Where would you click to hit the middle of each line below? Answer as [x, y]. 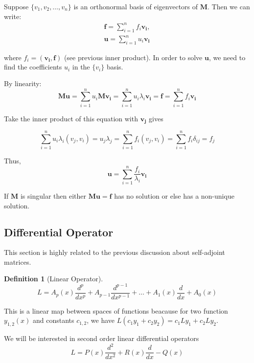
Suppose [16, 6]
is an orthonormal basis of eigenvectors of [136, 6]
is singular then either [53, 196]
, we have [101, 320]
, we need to [227, 57]
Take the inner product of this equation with [71, 118]
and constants [54, 320]
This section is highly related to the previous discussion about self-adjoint [115, 252]
